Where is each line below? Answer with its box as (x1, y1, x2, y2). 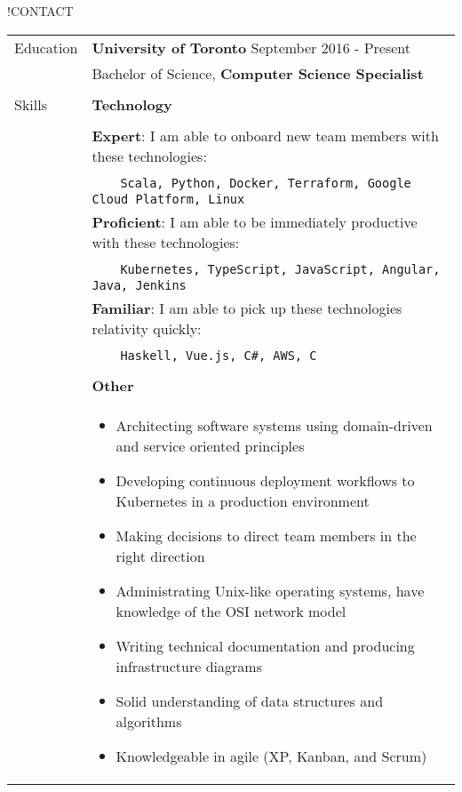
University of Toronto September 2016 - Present (92, 36, 411, 58)
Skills (14, 93, 47, 115)
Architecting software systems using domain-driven (115, 414, 433, 436)
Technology (92, 93, 172, 115)
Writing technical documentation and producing (115, 635, 415, 656)
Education (14, 36, 78, 58)
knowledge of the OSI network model (115, 600, 346, 621)
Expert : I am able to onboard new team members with (92, 124, 439, 146)
